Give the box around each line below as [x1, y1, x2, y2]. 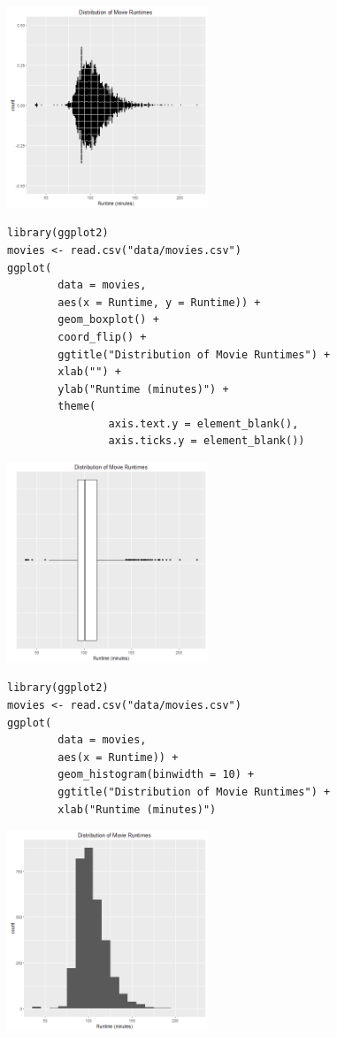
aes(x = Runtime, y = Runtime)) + [57, 296, 261, 309]
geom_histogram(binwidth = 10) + [57, 768, 255, 781]
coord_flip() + [57, 330, 147, 343]
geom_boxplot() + [57, 313, 159, 327]
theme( [57, 400, 96, 413]
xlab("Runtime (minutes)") [57, 803, 217, 816]
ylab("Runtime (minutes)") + [57, 382, 229, 396]
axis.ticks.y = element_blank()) [108, 434, 305, 448]
